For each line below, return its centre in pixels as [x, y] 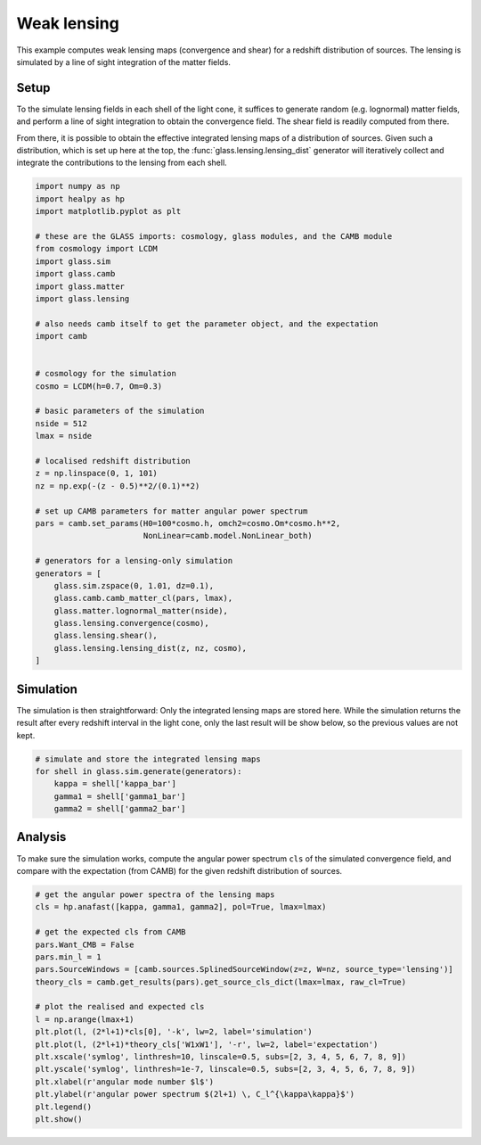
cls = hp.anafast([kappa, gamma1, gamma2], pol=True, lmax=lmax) [181, 907]
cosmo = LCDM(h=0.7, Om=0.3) [99, 386]
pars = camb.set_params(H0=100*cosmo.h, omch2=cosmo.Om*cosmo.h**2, [188, 523]
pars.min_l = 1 [68, 957]
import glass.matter [80, 286]
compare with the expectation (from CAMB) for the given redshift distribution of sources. [179, 870]
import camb [61, 336]
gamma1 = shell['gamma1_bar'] [120, 796]
